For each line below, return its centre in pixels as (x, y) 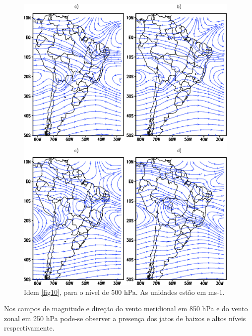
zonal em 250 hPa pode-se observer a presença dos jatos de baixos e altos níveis (125, 318)
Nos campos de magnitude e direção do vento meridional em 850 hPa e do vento (126, 308)
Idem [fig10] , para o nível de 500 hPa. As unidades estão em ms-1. (124, 292)
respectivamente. (29, 328)
